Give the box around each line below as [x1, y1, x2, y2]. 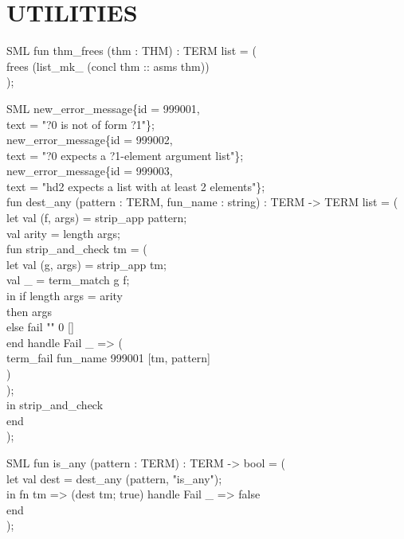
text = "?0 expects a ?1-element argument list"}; [6, 146, 244, 163]
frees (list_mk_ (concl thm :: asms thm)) [6, 57, 210, 74]
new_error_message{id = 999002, [6, 131, 173, 148]
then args [6, 303, 52, 319]
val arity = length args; [6, 225, 120, 241]
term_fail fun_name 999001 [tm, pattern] [6, 350, 210, 366]
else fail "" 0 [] [6, 318, 74, 335]
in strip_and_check [6, 396, 104, 413]
